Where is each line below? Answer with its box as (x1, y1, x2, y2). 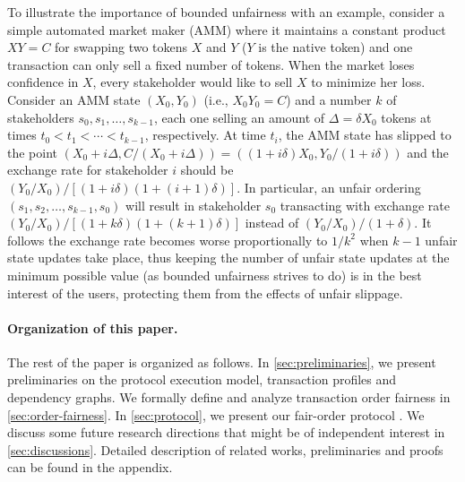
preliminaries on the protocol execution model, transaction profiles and (7, 370, 397, 389)
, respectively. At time (144, 125, 266, 144)
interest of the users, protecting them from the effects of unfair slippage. (7, 283, 403, 302)
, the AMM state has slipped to (278, 125, 452, 144)
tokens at (381, 108, 432, 126)
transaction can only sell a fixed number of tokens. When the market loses (7, 55, 415, 73)
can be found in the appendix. (7, 458, 173, 477)
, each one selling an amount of (153, 108, 325, 126)
